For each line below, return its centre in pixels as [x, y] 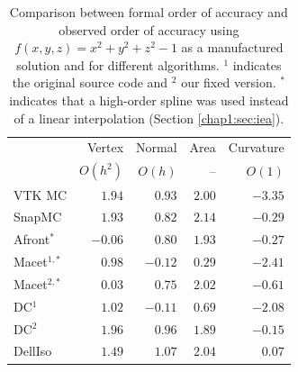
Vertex [105, 147]
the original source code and [90, 82]
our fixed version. [229, 82]
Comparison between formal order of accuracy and [149, 12]
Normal [157, 147]
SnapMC [38, 217]
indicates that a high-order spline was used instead [149, 100]
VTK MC [41, 194]
